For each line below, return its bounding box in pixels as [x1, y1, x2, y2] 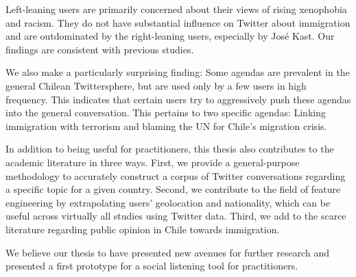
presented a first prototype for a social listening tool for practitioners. [5, 259, 298, 273]
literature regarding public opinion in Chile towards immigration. [5, 222, 280, 236]
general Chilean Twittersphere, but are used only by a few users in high [5, 78, 307, 92]
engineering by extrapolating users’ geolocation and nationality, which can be [5, 195, 331, 209]
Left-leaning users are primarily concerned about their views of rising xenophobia [5, 2, 347, 16]
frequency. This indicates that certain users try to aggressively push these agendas [5, 92, 351, 106]
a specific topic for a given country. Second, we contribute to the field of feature [5, 182, 341, 196]
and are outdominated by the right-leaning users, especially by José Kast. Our [5, 29, 335, 43]
